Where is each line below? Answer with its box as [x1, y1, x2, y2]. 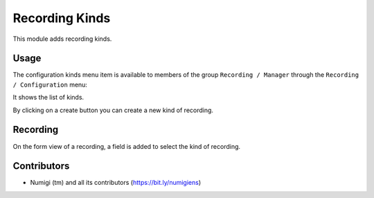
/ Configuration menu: [12, 80, 88, 89]
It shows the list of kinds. [12, 93, 84, 102]
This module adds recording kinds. [12, 35, 112, 43]
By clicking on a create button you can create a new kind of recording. [12, 106, 214, 114]
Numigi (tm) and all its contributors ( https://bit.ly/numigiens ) [30, 179, 202, 187]
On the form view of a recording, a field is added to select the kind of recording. [12, 142, 241, 150]
